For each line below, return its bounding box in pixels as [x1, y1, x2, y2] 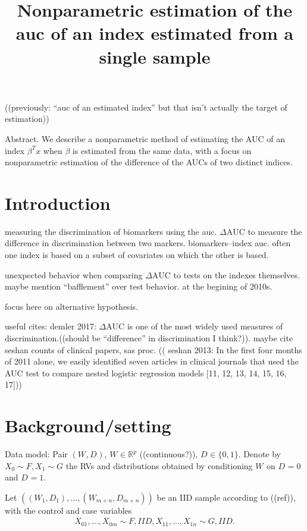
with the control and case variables [5, 504, 132, 516]
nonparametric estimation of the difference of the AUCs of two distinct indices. [5, 156, 293, 168]
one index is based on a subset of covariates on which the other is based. [5, 249, 269, 261]
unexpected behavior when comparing [5, 268, 143, 281]
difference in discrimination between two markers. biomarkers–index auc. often [5, 237, 291, 249]
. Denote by [238, 448, 281, 460]
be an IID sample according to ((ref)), [156, 491, 296, 503]
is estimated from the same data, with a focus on [73, 144, 252, 156]
